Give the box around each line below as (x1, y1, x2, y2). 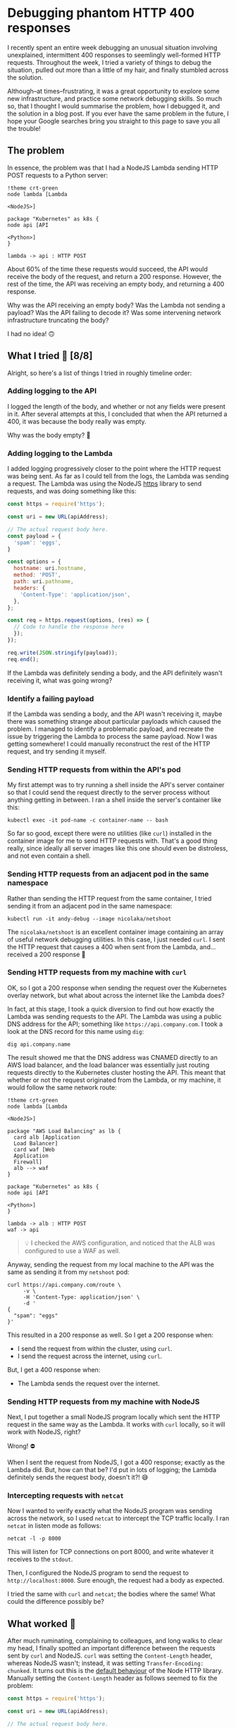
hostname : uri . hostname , (13, 565, 87, 572)
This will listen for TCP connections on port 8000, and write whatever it (7, 1548, 214, 1556)
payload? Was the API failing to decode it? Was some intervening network (7, 308, 222, 316)
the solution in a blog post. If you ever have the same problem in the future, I (7, 109, 229, 118)
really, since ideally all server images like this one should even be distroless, (7, 844, 228, 853)
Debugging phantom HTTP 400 (7, 5, 195, 21)
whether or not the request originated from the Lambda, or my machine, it (7, 1075, 221, 1084)
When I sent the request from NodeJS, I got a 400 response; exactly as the (7, 1458, 225, 1467)
